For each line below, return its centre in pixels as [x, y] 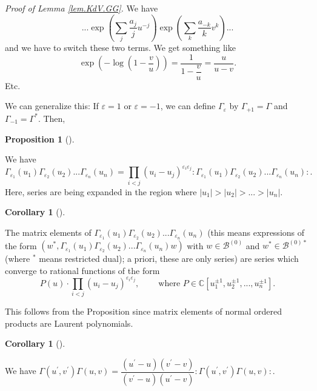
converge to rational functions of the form [82, 270]
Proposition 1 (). [40, 139]
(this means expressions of [256, 232]
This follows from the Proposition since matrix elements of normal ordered [143, 311]
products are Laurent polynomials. [69, 323]
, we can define [188, 106]
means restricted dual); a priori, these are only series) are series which [169, 259]
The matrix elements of [48, 232]
